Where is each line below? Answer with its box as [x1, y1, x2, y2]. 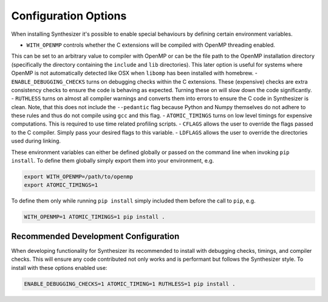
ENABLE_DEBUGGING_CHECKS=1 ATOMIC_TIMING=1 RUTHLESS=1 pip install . [24, 280, 236, 287]
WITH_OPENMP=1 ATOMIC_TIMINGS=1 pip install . [24, 213, 165, 221]
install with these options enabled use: [11, 264, 108, 271]
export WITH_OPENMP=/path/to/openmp [24, 173, 134, 180]
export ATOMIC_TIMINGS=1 [24, 182, 98, 189]
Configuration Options [11, 9, 127, 22]
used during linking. [11, 137, 61, 145]
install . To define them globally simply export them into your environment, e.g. [11, 157, 214, 164]
